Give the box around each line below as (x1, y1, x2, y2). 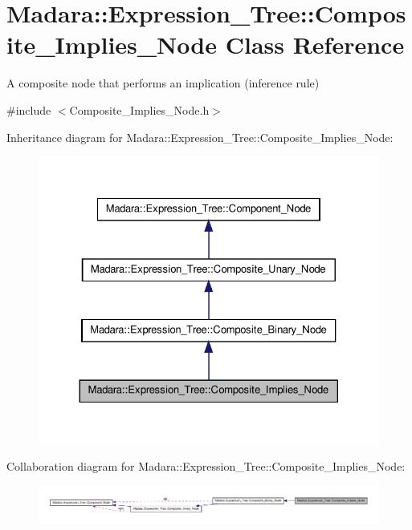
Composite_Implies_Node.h (69, 101, 210, 118)
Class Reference (225, 28, 405, 61)
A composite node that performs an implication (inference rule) (6, 75, 320, 91)
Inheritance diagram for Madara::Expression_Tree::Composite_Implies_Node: (6, 128, 394, 145)
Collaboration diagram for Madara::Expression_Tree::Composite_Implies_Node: (6, 458, 406, 475)
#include (6, 101, 51, 118)
